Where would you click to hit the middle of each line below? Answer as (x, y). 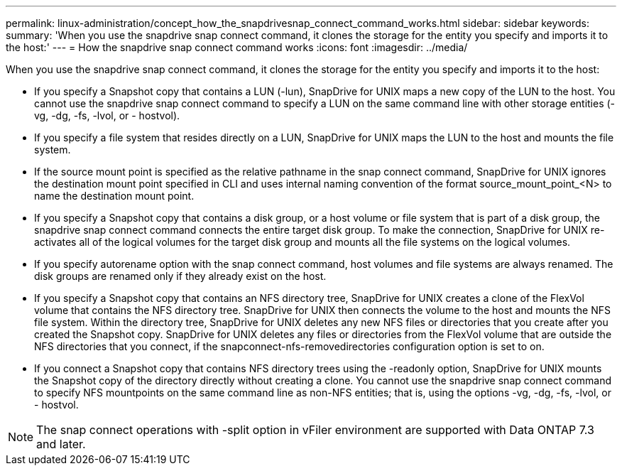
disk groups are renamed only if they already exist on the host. (180, 276)
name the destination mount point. (114, 196)
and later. (61, 444)
